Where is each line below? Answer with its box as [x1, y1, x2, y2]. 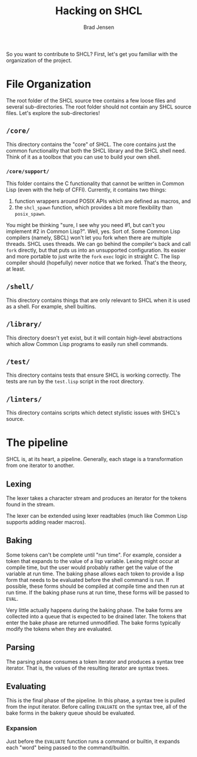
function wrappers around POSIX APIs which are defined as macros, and [14, 198, 191, 205]
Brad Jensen [83, 24, 115, 31]
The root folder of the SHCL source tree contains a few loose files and [6, 97, 176, 104]
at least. [6, 265, 25, 272]
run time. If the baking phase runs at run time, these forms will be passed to [6, 588, 190, 596]
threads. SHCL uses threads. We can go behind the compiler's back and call [6, 240, 191, 247]
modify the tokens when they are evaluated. [6, 625, 113, 632]
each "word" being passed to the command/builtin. [6, 744, 131, 751]
